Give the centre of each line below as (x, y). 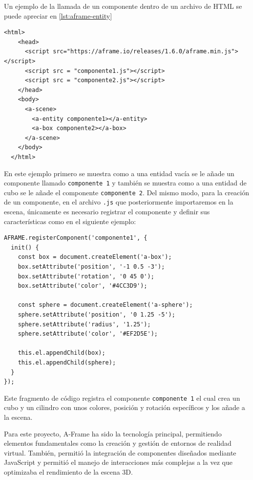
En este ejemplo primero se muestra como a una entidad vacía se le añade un (119, 173)
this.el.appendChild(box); (62, 353)
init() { (25, 247)
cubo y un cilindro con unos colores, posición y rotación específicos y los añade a (125, 407)
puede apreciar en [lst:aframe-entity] (58, 15)
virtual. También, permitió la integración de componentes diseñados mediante (120, 452)
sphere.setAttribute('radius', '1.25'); (84, 324)
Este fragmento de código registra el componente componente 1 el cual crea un (122, 398)
